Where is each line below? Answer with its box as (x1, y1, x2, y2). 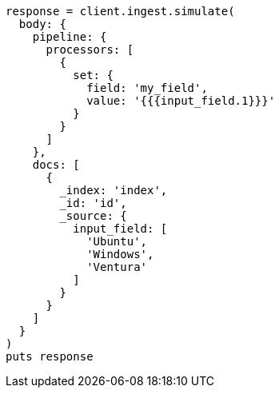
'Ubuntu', (86, 235, 148, 248)
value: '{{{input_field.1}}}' (86, 94, 276, 107)
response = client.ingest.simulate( (6, 5, 235, 18)
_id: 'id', (59, 197, 127, 209)
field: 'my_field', (86, 82, 208, 94)
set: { (73, 69, 114, 82)
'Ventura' (86, 261, 148, 273)
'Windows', (86, 248, 154, 261)
